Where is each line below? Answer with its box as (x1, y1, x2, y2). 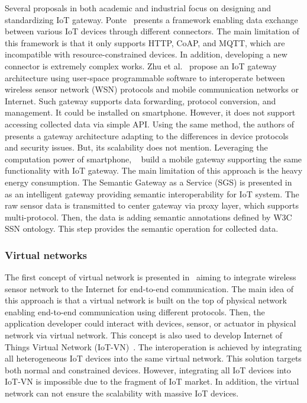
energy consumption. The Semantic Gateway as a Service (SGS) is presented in (5, 175, 292, 188)
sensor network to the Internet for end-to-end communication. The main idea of (5, 282, 293, 295)
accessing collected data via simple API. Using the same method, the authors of (5, 117, 295, 130)
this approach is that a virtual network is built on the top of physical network (5, 294, 287, 306)
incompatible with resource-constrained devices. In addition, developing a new (5, 48, 287, 60)
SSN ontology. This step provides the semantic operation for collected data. (5, 222, 279, 235)
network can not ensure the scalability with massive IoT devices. (5, 387, 239, 399)
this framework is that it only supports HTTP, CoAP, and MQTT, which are (5, 36, 285, 49)
